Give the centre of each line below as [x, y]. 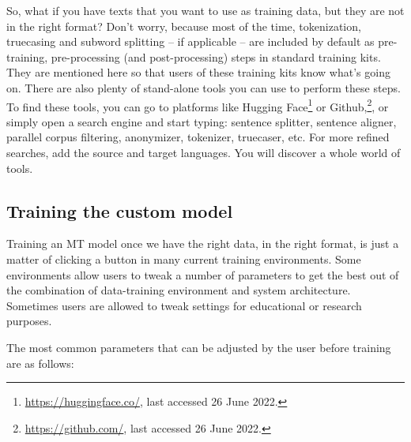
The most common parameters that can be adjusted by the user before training [199, 347]
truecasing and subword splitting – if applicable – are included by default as [190, 41]
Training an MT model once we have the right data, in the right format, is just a [203, 243]
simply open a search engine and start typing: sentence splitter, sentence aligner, [202, 121]
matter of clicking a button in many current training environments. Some [184, 258]
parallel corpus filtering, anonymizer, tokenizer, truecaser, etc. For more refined [198, 137]
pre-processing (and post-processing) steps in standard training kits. [216, 56]
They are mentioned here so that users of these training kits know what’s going [198, 72]
